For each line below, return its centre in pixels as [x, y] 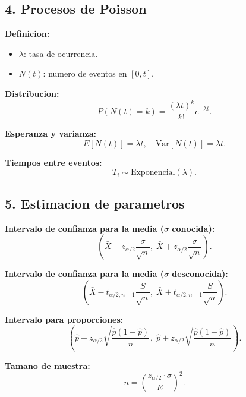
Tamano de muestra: [48, 365]
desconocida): [200, 274]
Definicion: [27, 34]
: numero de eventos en [85, 73]
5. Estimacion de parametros [95, 203]
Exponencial [153, 173]
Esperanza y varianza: [51, 133]
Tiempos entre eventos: [53, 162]
